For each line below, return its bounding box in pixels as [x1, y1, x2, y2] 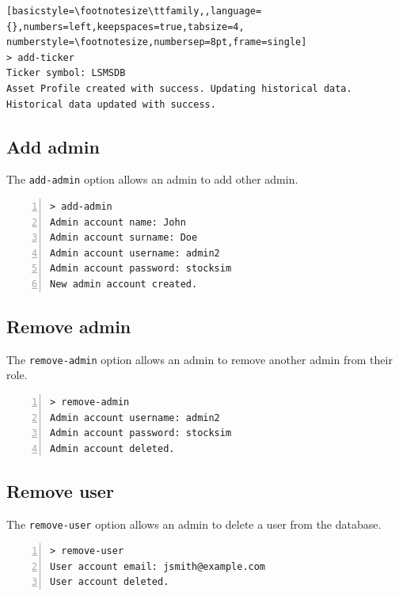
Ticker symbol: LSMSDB [6, 67, 126, 79]
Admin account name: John [50, 216, 186, 228]
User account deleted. [50, 576, 169, 588]
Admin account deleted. [50, 442, 175, 454]
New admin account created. [50, 278, 198, 290]
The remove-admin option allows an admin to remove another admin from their [6, 351, 393, 367]
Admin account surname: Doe [50, 232, 198, 244]
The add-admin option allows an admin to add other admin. [6, 171, 298, 188]
